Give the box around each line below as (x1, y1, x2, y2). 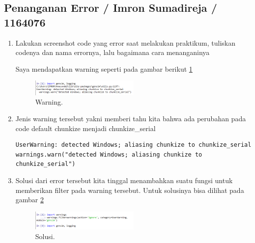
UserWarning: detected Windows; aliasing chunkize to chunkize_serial (15, 141, 252, 149)
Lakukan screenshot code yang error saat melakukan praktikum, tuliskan (15, 37, 235, 48)
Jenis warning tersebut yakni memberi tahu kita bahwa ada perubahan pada (15, 113, 246, 123)
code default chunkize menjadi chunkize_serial (15, 123, 156, 133)
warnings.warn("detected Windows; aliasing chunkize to (15, 151, 202, 158)
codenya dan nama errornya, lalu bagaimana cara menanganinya (15, 47, 210, 57)
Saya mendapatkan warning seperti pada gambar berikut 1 (15, 63, 193, 74)
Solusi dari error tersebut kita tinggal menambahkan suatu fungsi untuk (15, 175, 233, 185)
